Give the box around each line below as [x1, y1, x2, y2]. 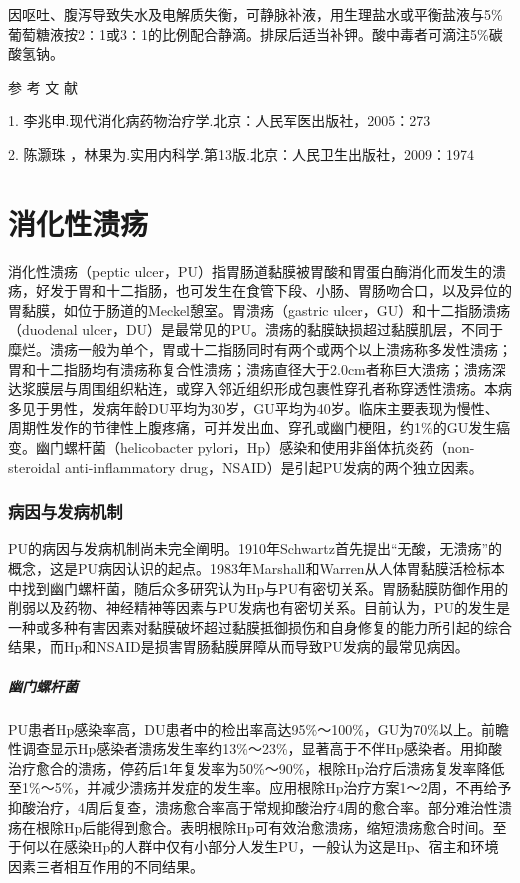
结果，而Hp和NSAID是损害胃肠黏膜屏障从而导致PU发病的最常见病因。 [8, 636, 469, 657]
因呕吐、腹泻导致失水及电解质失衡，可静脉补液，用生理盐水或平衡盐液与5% [8, 4, 503, 24]
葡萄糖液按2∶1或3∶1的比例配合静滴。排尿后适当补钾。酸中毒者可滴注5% [8, 23, 489, 44]
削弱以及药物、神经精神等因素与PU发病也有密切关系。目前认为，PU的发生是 [8, 597, 511, 618]
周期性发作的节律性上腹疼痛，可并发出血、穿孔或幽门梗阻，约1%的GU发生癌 [8, 417, 511, 438]
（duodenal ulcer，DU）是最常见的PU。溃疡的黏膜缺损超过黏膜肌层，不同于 [8, 319, 504, 340]
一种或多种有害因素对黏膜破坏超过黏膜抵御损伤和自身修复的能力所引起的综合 [8, 616, 512, 637]
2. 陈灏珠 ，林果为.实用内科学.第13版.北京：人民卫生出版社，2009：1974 [8, 143, 474, 164]
